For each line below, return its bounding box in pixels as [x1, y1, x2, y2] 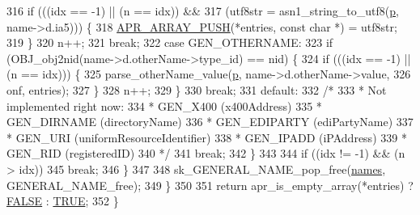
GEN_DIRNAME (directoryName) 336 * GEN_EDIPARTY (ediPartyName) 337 [6, 113, 414, 130]
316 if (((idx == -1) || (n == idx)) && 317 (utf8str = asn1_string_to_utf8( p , [6, 2, 399, 19]
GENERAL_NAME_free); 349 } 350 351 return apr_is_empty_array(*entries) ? [6, 176, 414, 193]
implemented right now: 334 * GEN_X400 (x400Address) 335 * [6, 97, 322, 114]
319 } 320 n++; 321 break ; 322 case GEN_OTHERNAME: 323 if [6, 34, 333, 51]
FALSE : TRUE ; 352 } [6, 192, 119, 209]
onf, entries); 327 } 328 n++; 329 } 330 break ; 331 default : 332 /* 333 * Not [6, 81, 387, 98]
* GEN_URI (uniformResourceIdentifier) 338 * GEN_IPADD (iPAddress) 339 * [6, 129, 407, 145]
